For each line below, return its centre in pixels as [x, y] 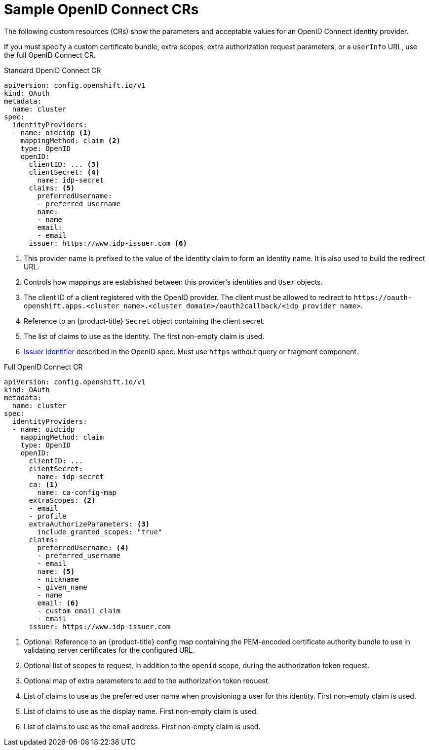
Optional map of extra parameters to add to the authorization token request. [147, 680]
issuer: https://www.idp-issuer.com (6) [108, 243]
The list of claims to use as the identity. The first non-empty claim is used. [144, 336]
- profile [48, 516]
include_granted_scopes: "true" [100, 532]
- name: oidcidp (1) [52, 132]
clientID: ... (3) [64, 164]
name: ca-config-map [77, 492]
